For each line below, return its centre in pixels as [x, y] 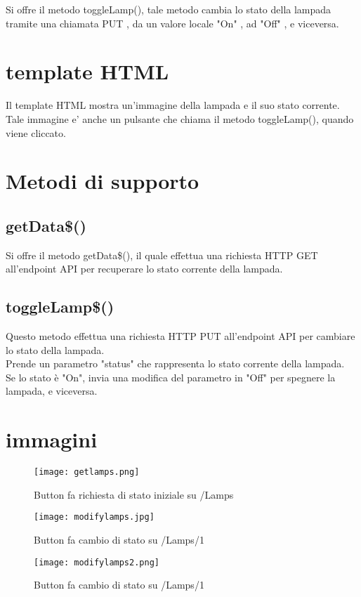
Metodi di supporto [103, 181]
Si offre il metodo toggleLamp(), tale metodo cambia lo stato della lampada [169, 9]
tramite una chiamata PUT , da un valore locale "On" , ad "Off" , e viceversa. [172, 23]
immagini [52, 439]
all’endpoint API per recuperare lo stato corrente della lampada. [144, 269]
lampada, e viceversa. [52, 391]
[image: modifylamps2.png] [97, 562]
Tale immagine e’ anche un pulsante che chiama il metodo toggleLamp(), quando [180, 118]
